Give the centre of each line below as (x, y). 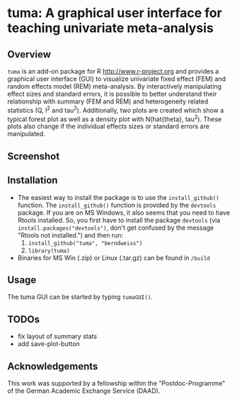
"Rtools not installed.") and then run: (70, 235)
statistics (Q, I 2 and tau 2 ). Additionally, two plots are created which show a (116, 110)
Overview (29, 54)
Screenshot (34, 156)
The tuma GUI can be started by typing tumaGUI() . (80, 297)
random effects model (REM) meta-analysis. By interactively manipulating (114, 86)
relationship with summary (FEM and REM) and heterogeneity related (108, 101)
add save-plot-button (48, 344)
